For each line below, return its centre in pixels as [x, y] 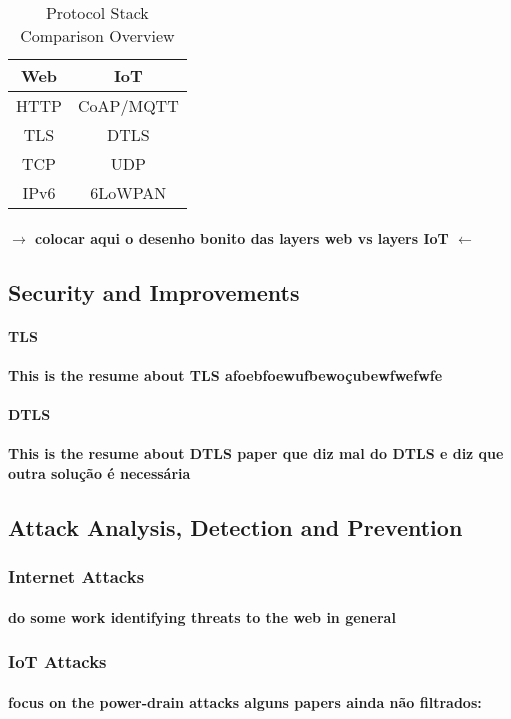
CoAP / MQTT [128, 105]
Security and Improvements [154, 291]
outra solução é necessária [99, 472]
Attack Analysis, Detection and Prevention [235, 526]
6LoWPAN [128, 192]
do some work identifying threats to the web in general [202, 616]
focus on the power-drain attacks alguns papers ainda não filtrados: [245, 701]
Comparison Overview [97, 35]
